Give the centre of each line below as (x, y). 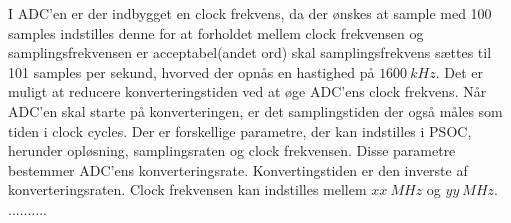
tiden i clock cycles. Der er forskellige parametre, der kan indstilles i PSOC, (240, 130)
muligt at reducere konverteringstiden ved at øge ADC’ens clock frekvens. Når (247, 91)
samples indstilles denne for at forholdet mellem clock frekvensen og (216, 32)
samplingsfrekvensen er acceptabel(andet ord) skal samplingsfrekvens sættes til (250, 52)
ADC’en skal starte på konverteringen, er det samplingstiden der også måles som (255, 110)
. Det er (459, 71)
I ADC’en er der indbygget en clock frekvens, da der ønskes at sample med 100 (250, 13)
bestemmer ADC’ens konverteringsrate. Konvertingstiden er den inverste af (238, 169)
